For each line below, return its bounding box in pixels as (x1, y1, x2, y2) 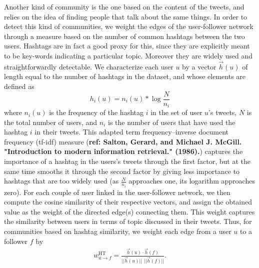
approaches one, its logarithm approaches (128, 175, 255, 186)
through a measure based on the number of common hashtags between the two (4, 30, 245, 41)
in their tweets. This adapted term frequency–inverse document (34, 126, 229, 137)
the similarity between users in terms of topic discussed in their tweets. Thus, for (4, 216, 252, 226)
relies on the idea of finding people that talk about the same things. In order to (4, 11, 247, 21)
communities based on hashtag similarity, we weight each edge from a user (4, 226, 231, 236)
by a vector (182, 61, 216, 71)
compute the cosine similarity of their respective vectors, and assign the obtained (4, 196, 252, 207)
